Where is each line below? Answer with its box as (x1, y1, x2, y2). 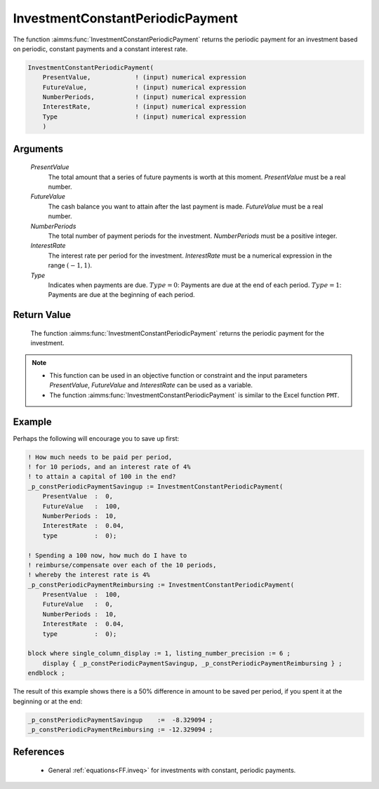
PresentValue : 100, (42, 590, 121, 599)
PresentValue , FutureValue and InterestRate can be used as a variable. (49, 381, 253, 390)
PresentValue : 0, (42, 492, 114, 500)
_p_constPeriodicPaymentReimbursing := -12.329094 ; (27, 725, 213, 734)
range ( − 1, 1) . (48, 261, 93, 270)
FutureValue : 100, (42, 502, 121, 510)
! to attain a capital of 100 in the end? (27, 472, 176, 481)
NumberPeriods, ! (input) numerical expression (42, 93, 246, 101)
